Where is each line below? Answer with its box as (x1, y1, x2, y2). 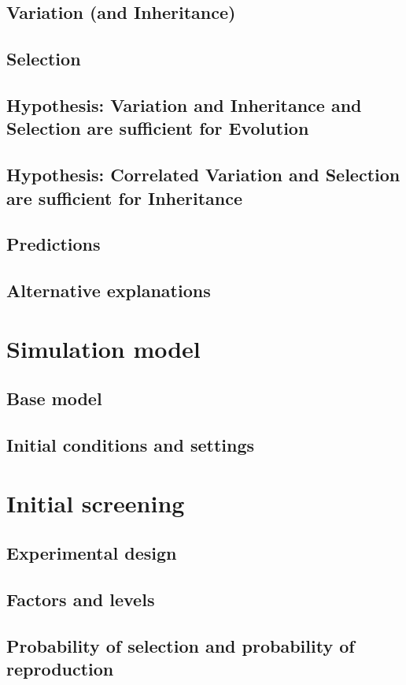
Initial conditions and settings (6, 433, 255, 457)
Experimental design (6, 541, 177, 565)
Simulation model (6, 332, 201, 364)
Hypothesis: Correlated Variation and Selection (6, 162, 400, 187)
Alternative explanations (6, 278, 211, 303)
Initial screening (6, 486, 185, 519)
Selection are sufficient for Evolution (6, 116, 309, 140)
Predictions (6, 232, 101, 256)
